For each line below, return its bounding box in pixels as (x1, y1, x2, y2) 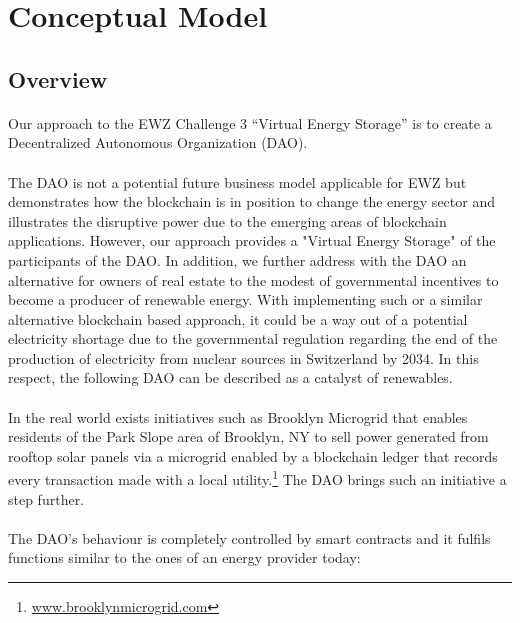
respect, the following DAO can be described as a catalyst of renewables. (8, 367, 453, 388)
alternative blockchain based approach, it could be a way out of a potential (8, 308, 468, 329)
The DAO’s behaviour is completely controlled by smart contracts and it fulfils (8, 527, 491, 548)
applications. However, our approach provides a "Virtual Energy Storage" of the (8, 230, 496, 251)
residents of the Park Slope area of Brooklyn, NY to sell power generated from (8, 426, 489, 447)
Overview (8, 63, 108, 94)
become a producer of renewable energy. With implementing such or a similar (8, 289, 483, 310)
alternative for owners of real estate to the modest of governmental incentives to (8, 269, 499, 290)
